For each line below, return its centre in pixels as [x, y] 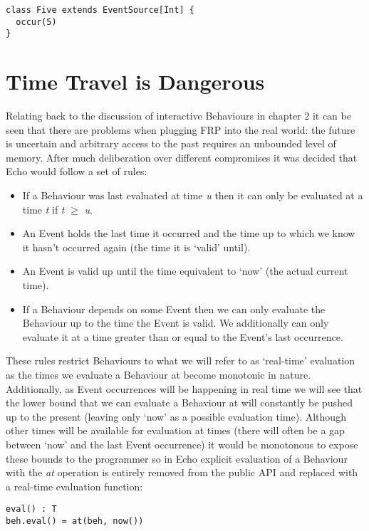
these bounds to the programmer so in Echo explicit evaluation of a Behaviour [177, 458]
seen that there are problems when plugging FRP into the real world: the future [181, 129]
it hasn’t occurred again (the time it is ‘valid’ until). [136, 247]
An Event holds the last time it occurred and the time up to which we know [189, 233]
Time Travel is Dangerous [135, 82]
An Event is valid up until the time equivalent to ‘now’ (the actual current [185, 271]
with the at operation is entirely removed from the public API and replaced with [182, 472]
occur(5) [36, 22]
